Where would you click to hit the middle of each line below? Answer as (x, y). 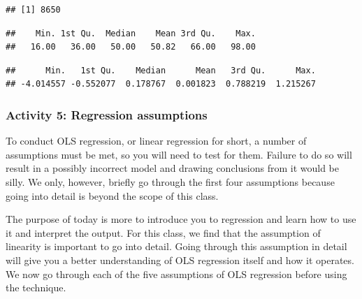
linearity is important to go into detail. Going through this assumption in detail (176, 246)
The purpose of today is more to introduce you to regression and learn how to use (181, 219)
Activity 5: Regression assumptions (107, 114)
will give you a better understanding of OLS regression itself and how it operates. (180, 260)
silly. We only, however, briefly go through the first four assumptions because (170, 181)
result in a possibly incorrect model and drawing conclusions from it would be (172, 168)
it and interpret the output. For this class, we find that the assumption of (163, 232)
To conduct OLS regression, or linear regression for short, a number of (156, 141)
